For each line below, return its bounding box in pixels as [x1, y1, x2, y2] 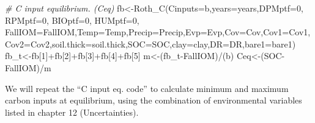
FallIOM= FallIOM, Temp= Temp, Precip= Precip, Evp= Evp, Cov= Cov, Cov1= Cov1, [5, 26, 311, 38]
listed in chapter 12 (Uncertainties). [5, 105, 139, 118]
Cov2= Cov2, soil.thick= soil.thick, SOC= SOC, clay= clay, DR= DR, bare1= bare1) [5, 37, 296, 50]
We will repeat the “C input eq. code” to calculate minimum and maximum [5, 82, 289, 94]
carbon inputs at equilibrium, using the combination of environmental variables [5, 94, 302, 107]
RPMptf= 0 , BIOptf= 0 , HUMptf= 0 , [5, 13, 139, 26]
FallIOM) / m [5, 61, 51, 74]
